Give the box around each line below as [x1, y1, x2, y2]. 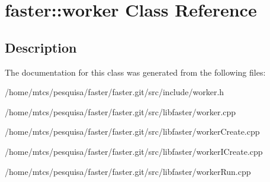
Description [5, 38, 77, 56]
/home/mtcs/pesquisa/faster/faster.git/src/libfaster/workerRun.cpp [5, 165, 251, 177]
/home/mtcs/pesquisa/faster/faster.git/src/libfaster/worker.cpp [5, 105, 236, 118]
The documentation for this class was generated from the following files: [5, 66, 266, 78]
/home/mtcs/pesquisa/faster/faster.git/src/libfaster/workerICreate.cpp [5, 145, 263, 157]
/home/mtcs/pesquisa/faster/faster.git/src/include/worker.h [5, 86, 224, 98]
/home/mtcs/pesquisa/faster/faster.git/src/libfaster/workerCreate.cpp [5, 125, 260, 138]
